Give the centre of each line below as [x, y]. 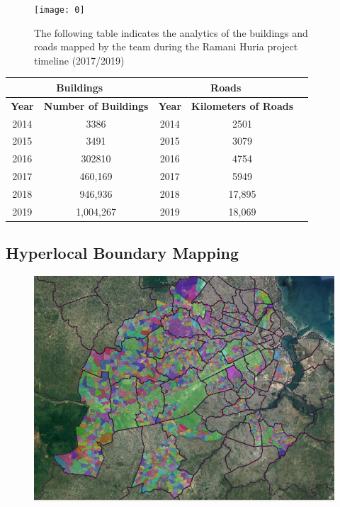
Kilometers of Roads [243, 105]
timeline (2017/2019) [79, 60]
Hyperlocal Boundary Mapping [123, 253]
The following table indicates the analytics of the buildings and [171, 32]
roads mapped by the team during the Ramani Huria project [166, 46]
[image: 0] [59, 10]
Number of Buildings [96, 105]
